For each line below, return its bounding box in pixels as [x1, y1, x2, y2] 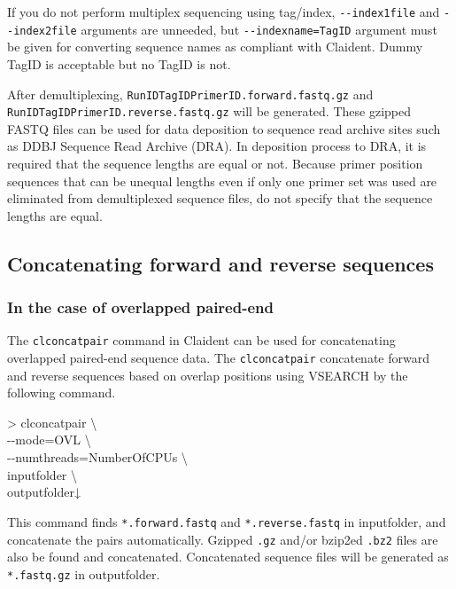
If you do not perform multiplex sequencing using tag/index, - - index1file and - [7, 3, 451, 20]
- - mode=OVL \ [7, 430, 91, 449]
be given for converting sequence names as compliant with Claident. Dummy [7, 37, 423, 56]
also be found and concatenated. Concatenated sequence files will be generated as [7, 547, 449, 566]
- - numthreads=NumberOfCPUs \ [7, 448, 188, 467]
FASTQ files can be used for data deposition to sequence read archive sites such [7, 119, 441, 137]
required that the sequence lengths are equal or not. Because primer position [7, 154, 423, 172]
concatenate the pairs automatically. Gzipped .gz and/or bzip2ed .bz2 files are [7, 530, 438, 548]
